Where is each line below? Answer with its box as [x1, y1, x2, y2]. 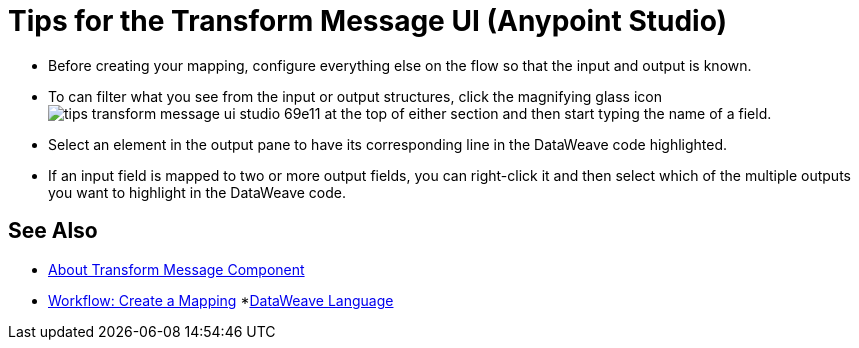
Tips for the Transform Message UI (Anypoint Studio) [8, 4, 728, 38]
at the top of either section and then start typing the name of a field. [324, 104, 772, 122]
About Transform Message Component [48, 260, 305, 278]
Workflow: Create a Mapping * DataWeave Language [48, 291, 394, 309]
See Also [8, 218, 98, 244]
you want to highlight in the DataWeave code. [48, 183, 346, 201]
